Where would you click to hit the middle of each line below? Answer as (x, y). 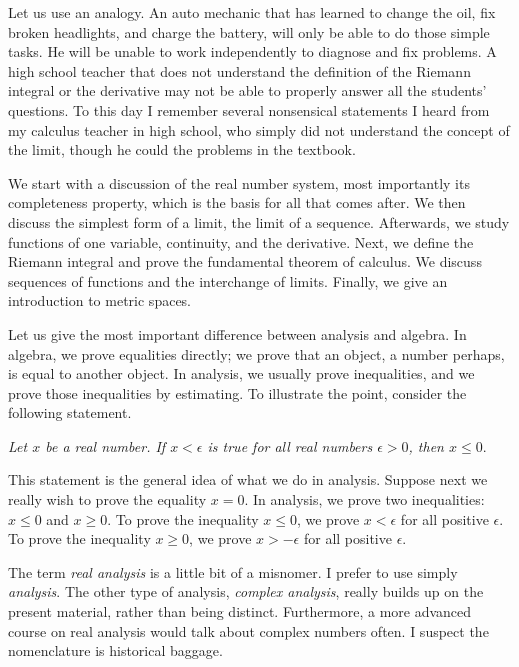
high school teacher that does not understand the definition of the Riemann (239, 70)
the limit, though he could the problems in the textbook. (182, 149)
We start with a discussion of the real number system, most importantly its (239, 182)
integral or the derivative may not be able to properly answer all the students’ (247, 90)
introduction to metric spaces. (100, 300)
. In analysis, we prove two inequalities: (364, 499)
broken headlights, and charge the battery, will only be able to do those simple (249, 31)
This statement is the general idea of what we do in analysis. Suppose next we (248, 479)
